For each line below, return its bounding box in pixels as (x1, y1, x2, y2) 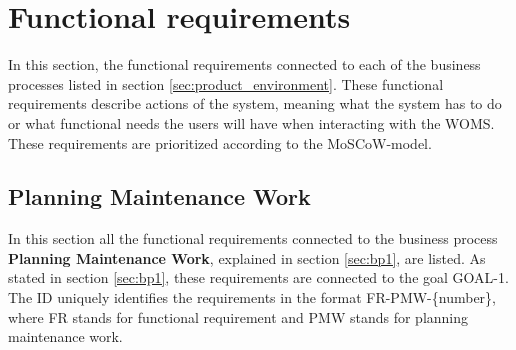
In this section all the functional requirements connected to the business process (8, 228, 498, 249)
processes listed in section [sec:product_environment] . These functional (8, 73, 444, 94)
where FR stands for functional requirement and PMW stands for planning (8, 306, 469, 327)
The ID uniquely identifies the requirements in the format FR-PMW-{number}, (8, 287, 496, 308)
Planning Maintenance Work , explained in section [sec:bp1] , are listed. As (8, 247, 486, 268)
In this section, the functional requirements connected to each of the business (8, 54, 481, 75)
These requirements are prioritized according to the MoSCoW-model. (8, 132, 432, 153)
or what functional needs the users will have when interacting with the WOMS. (8, 112, 495, 133)
